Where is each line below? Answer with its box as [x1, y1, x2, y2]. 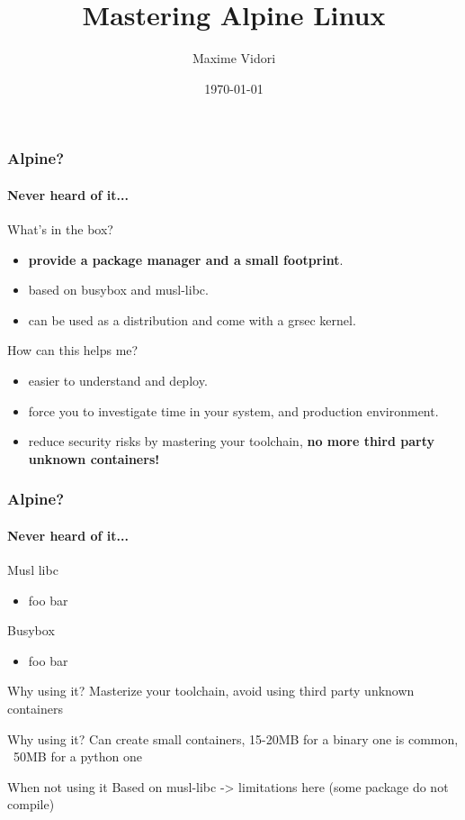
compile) [7, 795, 55, 814]
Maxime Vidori [192, 49, 276, 68]
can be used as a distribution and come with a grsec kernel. [28, 310, 356, 329]
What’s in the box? [7, 220, 113, 239]
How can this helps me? [7, 341, 139, 360]
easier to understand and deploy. [28, 371, 208, 389]
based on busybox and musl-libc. [28, 280, 209, 299]
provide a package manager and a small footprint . [28, 250, 344, 269]
